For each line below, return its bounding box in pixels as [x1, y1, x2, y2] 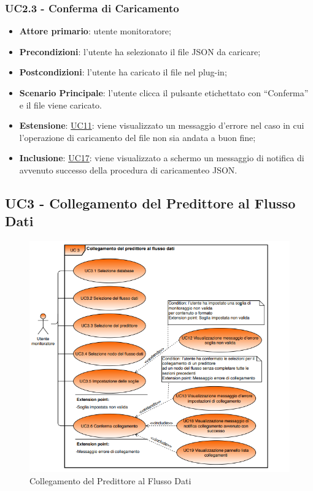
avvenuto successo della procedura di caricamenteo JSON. [19, 163, 238, 176]
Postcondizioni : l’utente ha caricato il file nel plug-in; [19, 66, 227, 78]
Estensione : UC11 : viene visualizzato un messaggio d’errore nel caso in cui [19, 119, 304, 132]
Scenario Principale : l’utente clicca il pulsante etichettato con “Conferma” [19, 86, 309, 99]
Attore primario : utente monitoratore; [19, 25, 171, 37]
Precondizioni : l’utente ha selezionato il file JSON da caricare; [19, 45, 261, 58]
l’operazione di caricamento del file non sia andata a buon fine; [19, 131, 256, 143]
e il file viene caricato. [19, 98, 102, 111]
